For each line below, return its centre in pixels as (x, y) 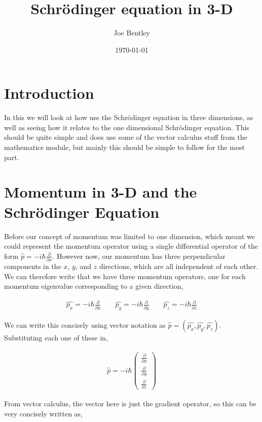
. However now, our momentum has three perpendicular (139, 256)
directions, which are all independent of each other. (179, 266)
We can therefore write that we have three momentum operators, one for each (125, 276)
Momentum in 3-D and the (101, 192)
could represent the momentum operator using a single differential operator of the (131, 246)
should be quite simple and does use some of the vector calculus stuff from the (126, 137)
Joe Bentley (132, 33)
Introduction (49, 93)
